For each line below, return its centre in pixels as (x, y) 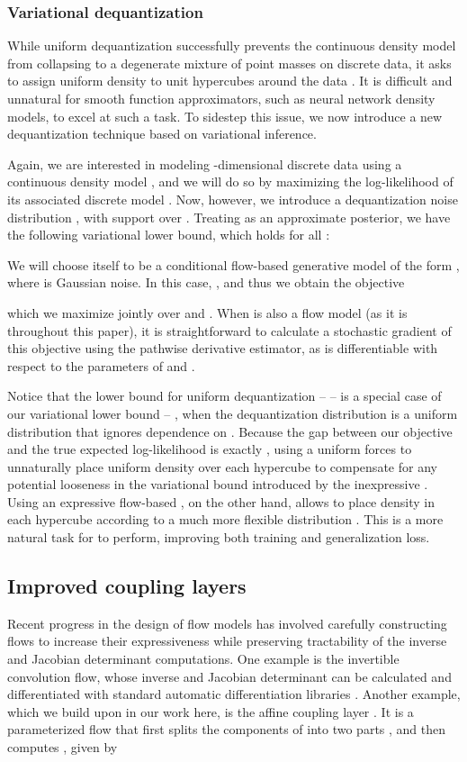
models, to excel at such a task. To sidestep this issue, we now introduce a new (225, 116)
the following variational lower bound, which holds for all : (169, 235)
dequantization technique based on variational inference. (162, 134)
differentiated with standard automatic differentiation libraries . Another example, (234, 694)
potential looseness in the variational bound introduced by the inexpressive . (218, 484)
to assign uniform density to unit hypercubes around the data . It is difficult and (230, 81)
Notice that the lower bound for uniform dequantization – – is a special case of (225, 396)
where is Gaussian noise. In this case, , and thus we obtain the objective (206, 282)
